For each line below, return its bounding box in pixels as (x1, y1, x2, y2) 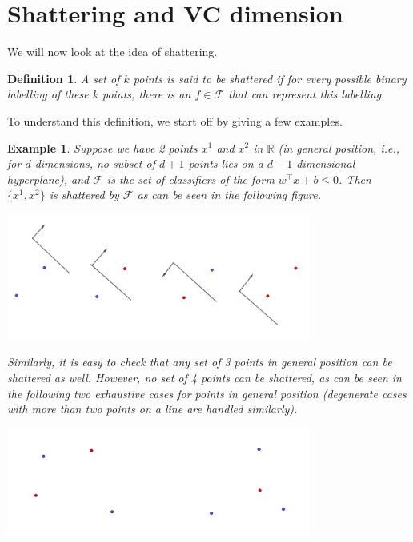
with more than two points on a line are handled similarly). (7, 401, 298, 417)
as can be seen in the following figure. (137, 186, 322, 203)
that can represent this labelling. (228, 86, 385, 102)
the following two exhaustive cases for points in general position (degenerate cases (7, 385, 407, 401)
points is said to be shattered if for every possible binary (133, 70, 407, 86)
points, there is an (102, 86, 191, 102)
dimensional (296, 155, 355, 172)
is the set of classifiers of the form (106, 170, 275, 187)
